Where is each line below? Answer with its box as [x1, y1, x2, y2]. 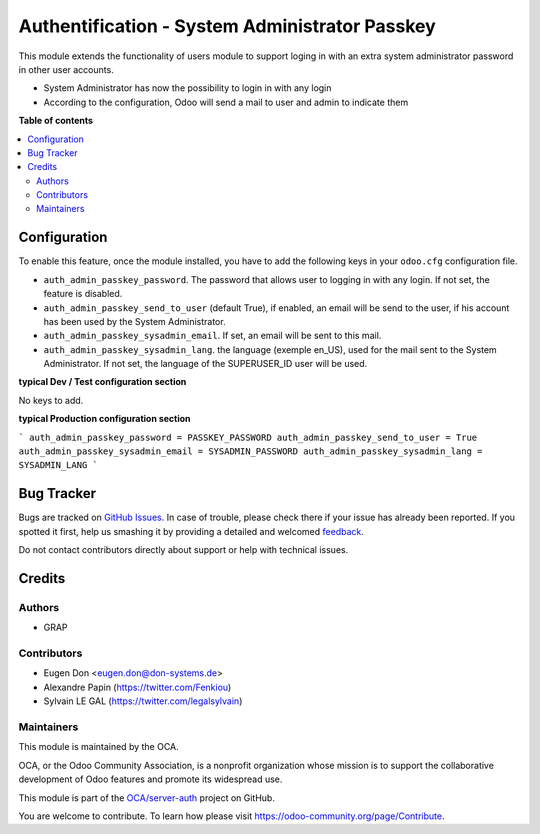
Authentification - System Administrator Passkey [18, 15, 437, 37]
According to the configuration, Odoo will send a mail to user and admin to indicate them [43, 96, 409, 108]
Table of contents [18, 115, 94, 127]
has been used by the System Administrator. [43, 315, 226, 327]
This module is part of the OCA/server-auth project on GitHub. [18, 791, 275, 804]
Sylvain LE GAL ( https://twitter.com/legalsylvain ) [43, 695, 243, 707]
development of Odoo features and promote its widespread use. [18, 773, 283, 785]
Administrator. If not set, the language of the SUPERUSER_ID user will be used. [43, 358, 368, 370]
